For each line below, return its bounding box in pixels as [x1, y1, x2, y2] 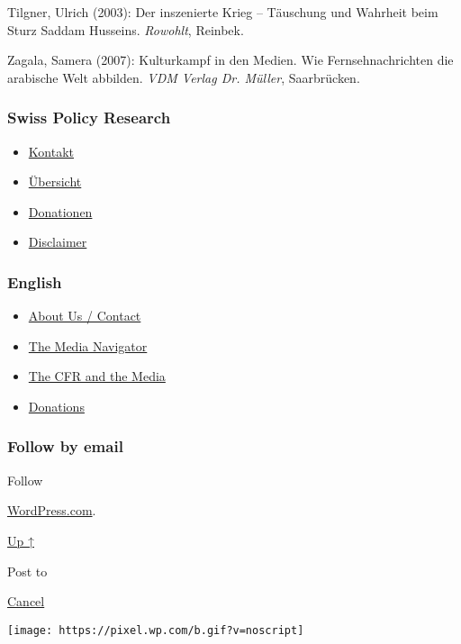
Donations [28, 396, 85, 415]
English [7, 270, 62, 293]
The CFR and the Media [28, 367, 166, 385]
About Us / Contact [28, 306, 141, 325]
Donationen [28, 202, 93, 221]
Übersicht [28, 172, 82, 191]
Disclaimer [28, 232, 87, 251]
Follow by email [7, 435, 123, 458]
